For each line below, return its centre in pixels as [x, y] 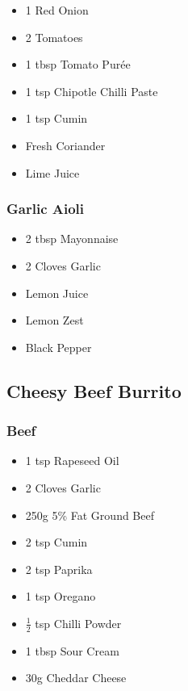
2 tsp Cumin [56, 542]
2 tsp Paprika [59, 569]
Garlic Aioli [46, 209]
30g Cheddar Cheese [76, 678]
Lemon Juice [57, 293]
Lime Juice [52, 172]
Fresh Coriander [65, 145]
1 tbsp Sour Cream [72, 650]
